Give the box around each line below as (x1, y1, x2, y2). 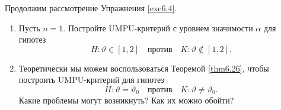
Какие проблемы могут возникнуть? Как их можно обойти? (18, 93, 234, 106)
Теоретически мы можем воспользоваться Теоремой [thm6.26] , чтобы (18, 62, 269, 74)
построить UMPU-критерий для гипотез (18, 73, 164, 86)
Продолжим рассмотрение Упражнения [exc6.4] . (5, 2, 177, 14)
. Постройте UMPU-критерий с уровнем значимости (63, 21, 253, 34)
